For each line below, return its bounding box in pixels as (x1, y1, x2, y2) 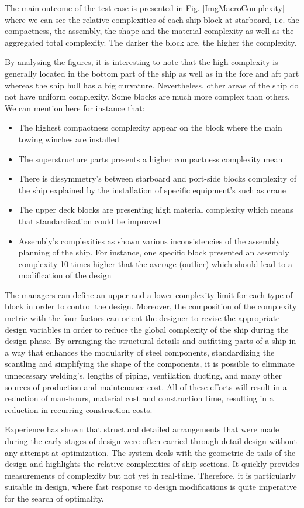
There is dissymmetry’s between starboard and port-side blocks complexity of (18, 172, 296, 185)
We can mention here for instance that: (5, 101, 145, 114)
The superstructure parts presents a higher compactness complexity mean (18, 152, 283, 165)
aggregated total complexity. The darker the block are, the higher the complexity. (5, 36, 297, 48)
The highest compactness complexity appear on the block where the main (18, 121, 282, 134)
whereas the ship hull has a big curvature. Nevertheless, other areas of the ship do (5, 79, 299, 91)
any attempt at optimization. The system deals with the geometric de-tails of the (5, 446, 296, 458)
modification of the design (18, 269, 112, 281)
